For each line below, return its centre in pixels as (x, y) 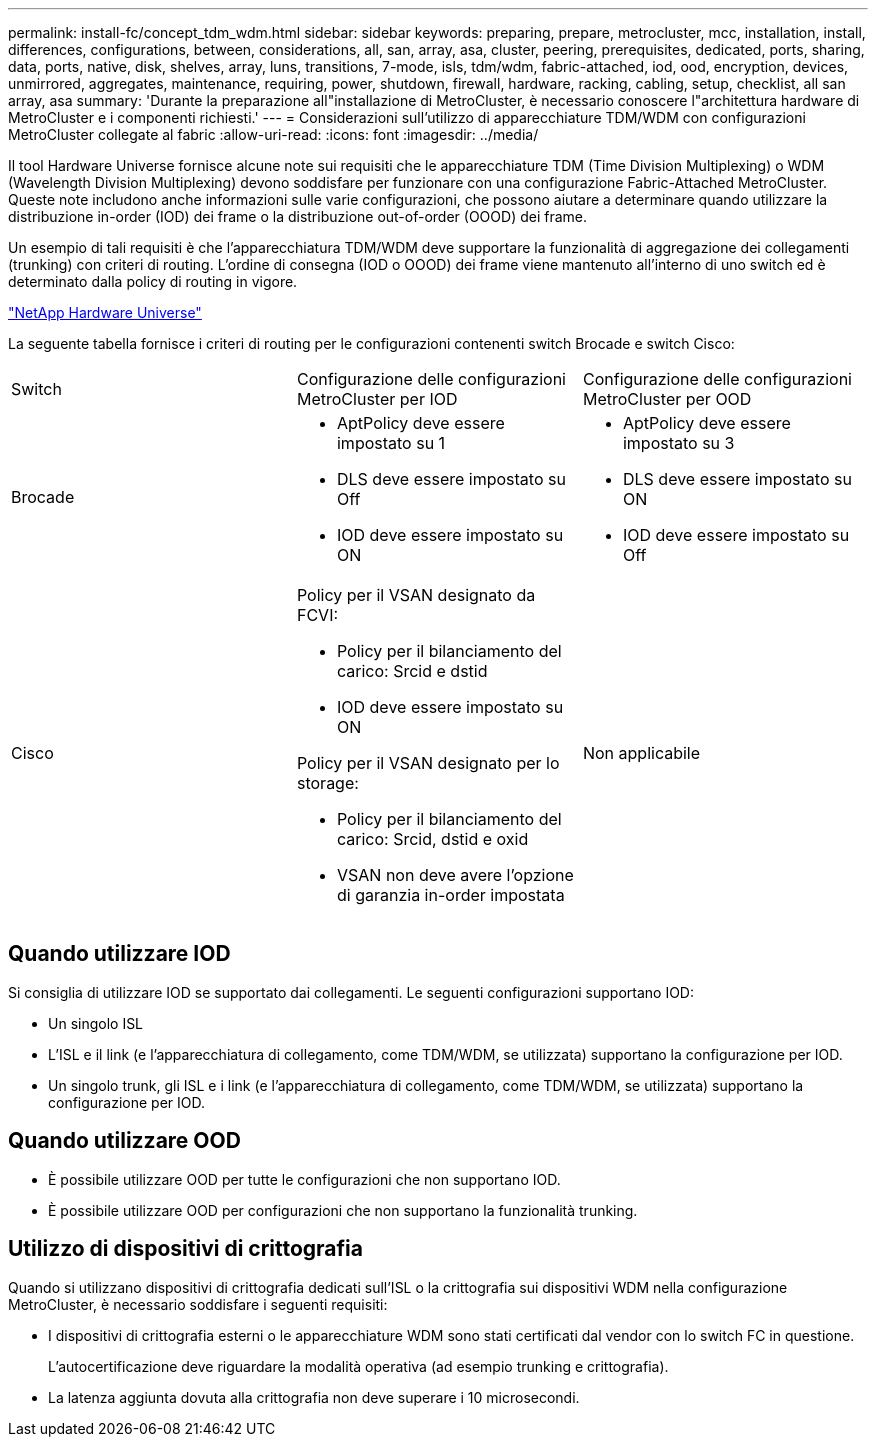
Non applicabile (641, 753)
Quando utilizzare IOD (119, 954)
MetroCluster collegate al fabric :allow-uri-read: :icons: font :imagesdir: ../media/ (273, 134)
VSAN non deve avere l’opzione (455, 875)
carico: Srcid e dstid (412, 671)
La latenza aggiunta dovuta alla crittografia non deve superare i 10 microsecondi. (314, 1397)
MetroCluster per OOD (667, 399)
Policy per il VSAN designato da (416, 595)
